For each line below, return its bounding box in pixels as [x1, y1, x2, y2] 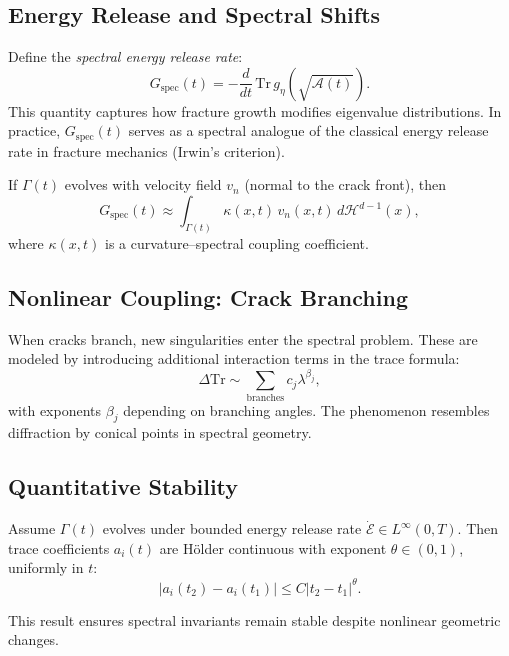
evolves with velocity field [64, 174, 222, 195]
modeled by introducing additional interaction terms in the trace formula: [8, 348, 460, 369]
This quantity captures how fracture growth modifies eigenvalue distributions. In [8, 100, 502, 121]
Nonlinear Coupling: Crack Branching [8, 281, 408, 312]
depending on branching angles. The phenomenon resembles [123, 399, 490, 420]
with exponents [8, 399, 102, 420]
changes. [8, 629, 60, 650]
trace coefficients [8, 537, 110, 558]
